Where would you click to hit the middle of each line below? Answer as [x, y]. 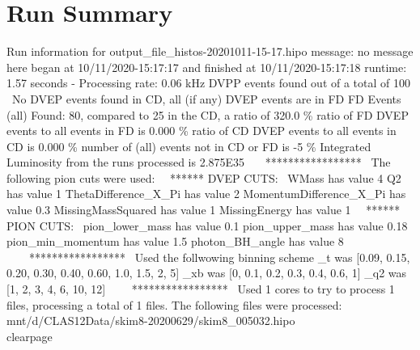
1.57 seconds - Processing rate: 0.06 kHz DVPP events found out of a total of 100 [208, 83]
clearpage [30, 336]
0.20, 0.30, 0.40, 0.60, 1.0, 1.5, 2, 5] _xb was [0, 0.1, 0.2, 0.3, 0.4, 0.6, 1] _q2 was [207, 273]
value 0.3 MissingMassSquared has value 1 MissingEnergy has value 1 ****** [204, 210]
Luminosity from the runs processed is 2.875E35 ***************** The [199, 162]
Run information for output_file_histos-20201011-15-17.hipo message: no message [210, 51]
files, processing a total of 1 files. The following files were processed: [174, 304]
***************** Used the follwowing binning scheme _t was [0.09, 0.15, [219, 257]
